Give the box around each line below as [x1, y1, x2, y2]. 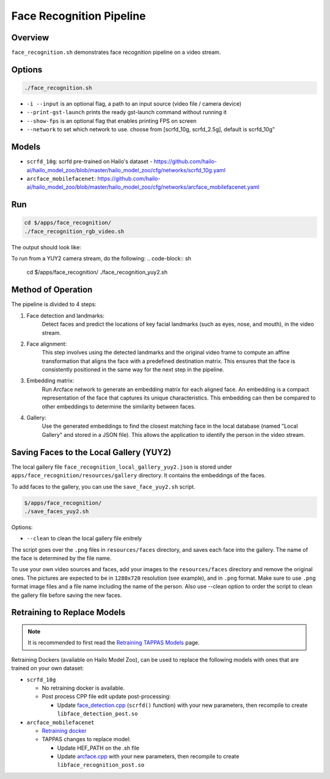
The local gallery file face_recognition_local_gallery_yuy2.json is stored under [11, 463, 232, 470]
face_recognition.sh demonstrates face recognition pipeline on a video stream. [11, 49, 221, 56]
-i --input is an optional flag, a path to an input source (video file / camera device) [26, 100, 241, 108]
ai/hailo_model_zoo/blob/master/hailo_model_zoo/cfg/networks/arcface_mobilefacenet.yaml [26, 183, 260, 191]
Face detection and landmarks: [26, 312, 105, 319]
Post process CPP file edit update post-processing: [42, 693, 171, 700]
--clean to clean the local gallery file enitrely [26, 535, 142, 542]
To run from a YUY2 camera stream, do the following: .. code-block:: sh [11, 255, 192, 262]
